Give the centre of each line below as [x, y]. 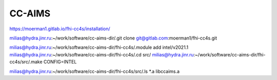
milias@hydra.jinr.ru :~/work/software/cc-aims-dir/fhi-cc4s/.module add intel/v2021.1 [99, 47]
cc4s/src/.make [26, 62]
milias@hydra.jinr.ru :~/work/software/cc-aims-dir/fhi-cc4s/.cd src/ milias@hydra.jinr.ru [102, 54]
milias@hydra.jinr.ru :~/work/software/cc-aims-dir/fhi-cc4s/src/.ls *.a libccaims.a [94, 71]
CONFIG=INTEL [60, 62]
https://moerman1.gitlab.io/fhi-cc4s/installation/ [60, 29]
